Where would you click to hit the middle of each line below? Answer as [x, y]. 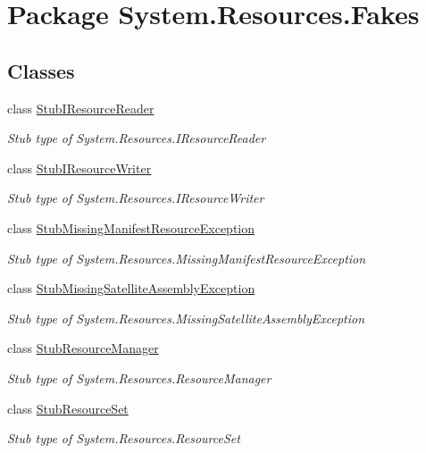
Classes [41, 70]
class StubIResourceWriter [79, 168]
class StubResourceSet [68, 408]
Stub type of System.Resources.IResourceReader [137, 138]
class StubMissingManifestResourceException [131, 227]
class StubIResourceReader [81, 108]
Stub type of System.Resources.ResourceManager [139, 377]
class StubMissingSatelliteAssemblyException [131, 288]
